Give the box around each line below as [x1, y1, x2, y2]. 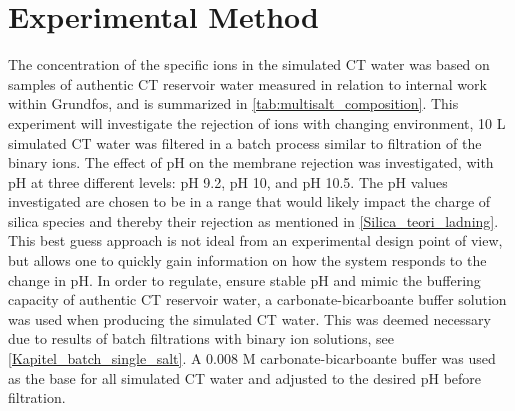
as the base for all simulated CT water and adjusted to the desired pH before [8, 367, 482, 388]
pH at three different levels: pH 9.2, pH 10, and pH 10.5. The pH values [8, 171, 448, 192]
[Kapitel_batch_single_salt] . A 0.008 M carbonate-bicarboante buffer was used [8, 348, 496, 369]
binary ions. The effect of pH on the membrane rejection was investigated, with [8, 152, 494, 173]
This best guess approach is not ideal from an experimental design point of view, [8, 230, 503, 251]
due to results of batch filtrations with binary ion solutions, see [8, 328, 394, 349]
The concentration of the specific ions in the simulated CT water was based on [8, 54, 490, 75]
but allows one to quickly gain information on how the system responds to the [8, 250, 487, 271]
